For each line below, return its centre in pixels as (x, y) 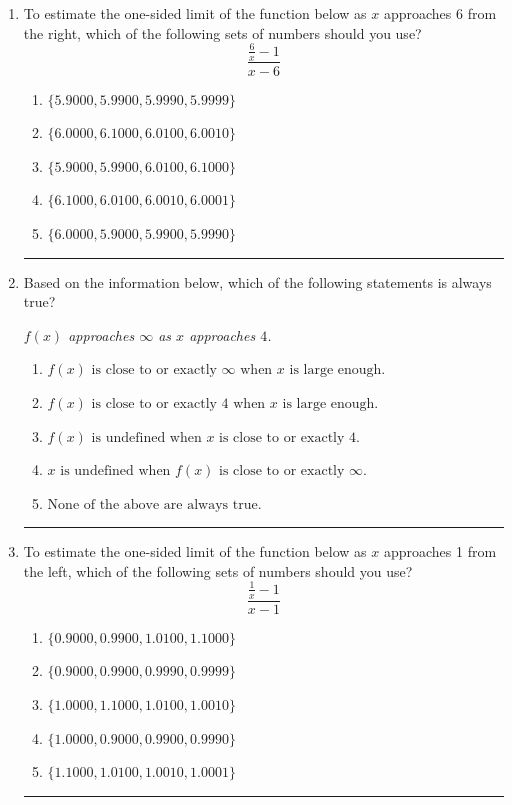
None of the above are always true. (154, 504)
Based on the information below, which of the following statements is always (257, 281)
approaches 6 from (440, 13)
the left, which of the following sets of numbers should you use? (218, 570)
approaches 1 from (440, 551)
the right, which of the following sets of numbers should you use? (222, 32)
